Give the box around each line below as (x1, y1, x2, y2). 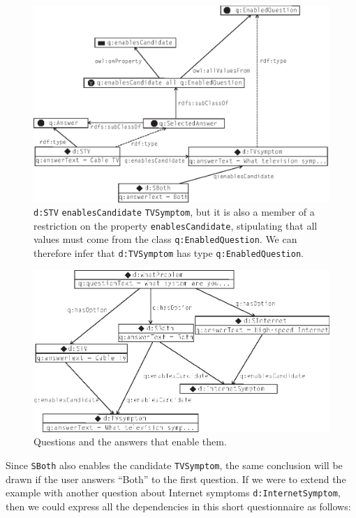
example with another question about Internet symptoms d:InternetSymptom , (6, 485, 341, 500)
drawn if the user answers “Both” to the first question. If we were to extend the (6, 471, 346, 486)
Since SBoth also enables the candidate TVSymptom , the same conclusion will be (6, 457, 343, 472)
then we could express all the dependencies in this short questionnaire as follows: (6, 498, 351, 513)
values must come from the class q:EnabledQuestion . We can (34, 232, 297, 246)
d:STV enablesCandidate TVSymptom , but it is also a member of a (34, 205, 315, 219)
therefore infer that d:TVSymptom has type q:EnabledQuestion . (34, 246, 304, 260)
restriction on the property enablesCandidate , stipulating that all (34, 218, 318, 232)
